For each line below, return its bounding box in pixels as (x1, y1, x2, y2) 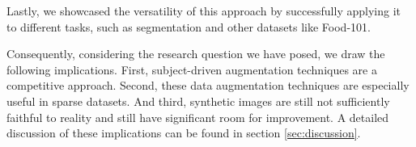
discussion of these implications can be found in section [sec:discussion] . (6, 124, 361, 141)
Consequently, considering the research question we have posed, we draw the (6, 45, 385, 62)
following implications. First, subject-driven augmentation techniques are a (6, 61, 377, 78)
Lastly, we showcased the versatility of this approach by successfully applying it (6, 2, 401, 19)
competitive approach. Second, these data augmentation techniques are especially (6, 77, 410, 94)
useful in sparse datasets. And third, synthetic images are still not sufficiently (6, 92, 390, 109)
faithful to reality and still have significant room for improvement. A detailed (6, 108, 389, 125)
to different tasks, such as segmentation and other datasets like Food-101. (6, 18, 371, 35)
